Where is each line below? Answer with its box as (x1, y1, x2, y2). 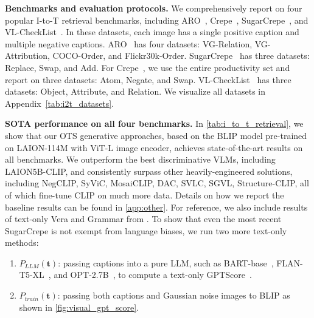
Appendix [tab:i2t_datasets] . (5, 96, 114, 109)
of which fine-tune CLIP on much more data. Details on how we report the (5, 188, 284, 201)
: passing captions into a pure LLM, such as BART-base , (58, 256, 274, 269)
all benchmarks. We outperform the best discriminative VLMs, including (5, 153, 276, 166)
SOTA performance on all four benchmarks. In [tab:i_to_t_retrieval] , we (5, 117, 304, 130)
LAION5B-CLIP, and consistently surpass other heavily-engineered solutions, (5, 164, 293, 177)
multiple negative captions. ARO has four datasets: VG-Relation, (5, 37, 253, 50)
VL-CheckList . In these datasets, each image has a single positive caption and (5, 25, 299, 38)
